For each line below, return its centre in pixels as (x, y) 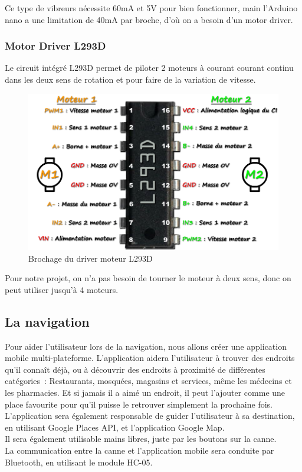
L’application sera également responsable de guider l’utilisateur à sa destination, (150, 416)
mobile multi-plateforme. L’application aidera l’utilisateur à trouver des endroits (150, 358)
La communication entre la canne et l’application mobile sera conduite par (139, 450)
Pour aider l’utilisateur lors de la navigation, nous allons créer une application (146, 346)
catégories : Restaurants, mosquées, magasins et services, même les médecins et (148, 381)
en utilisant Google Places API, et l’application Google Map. (115, 427)
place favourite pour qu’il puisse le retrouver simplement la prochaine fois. (139, 404)
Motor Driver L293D (55, 46)
